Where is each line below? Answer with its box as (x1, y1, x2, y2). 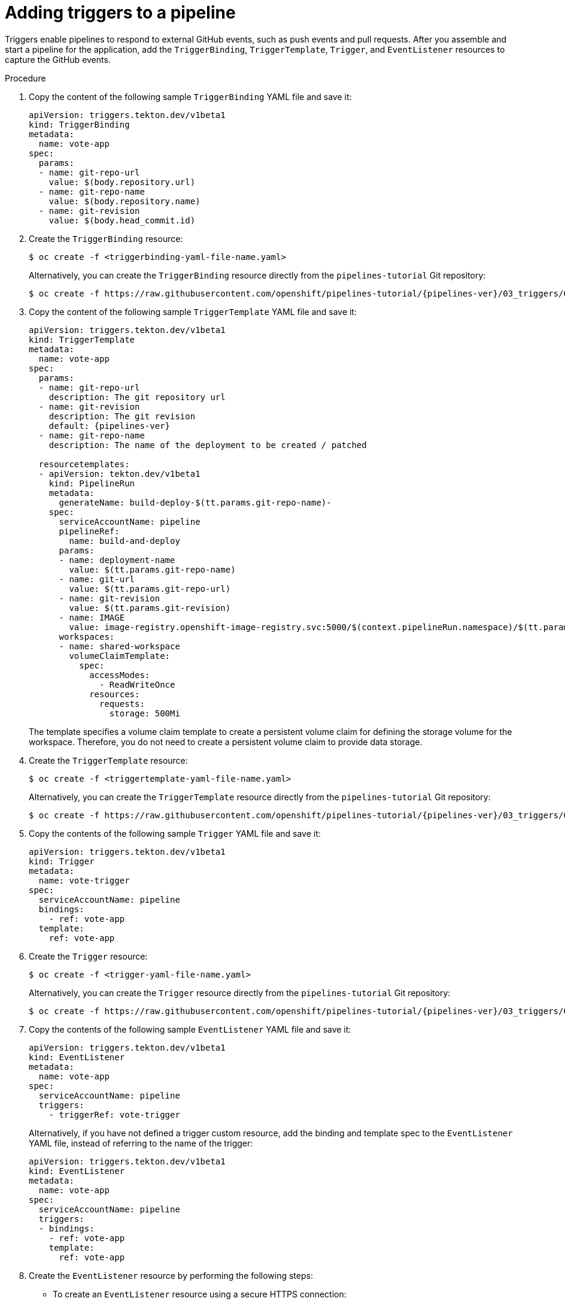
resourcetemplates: (38, 459, 130, 469)
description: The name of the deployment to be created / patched (48, 440, 367, 450)
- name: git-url (59, 574, 135, 584)
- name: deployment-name (59, 555, 175, 565)
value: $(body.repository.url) (48, 177, 196, 187)
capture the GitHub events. (5, 54, 111, 65)
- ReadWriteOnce (99, 679, 175, 689)
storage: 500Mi (109, 708, 180, 718)
